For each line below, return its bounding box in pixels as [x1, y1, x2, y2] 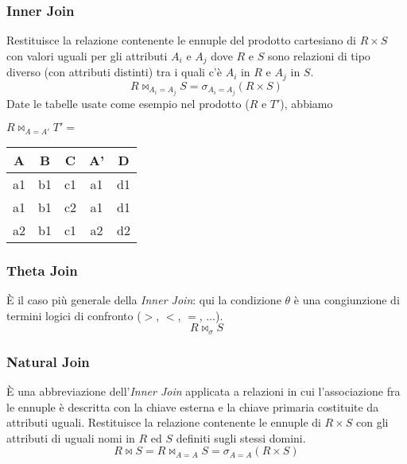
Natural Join [6, 351, 90, 371]
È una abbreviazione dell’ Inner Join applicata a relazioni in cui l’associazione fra [6, 382, 401, 399]
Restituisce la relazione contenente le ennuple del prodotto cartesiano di [6, 32, 356, 48]
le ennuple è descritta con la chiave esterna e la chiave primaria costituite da [6, 398, 379, 415]
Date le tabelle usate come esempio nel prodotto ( [6, 95, 250, 111]
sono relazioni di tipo [267, 47, 370, 64]
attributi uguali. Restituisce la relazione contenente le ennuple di [6, 414, 321, 431]
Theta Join [6, 260, 78, 280]
